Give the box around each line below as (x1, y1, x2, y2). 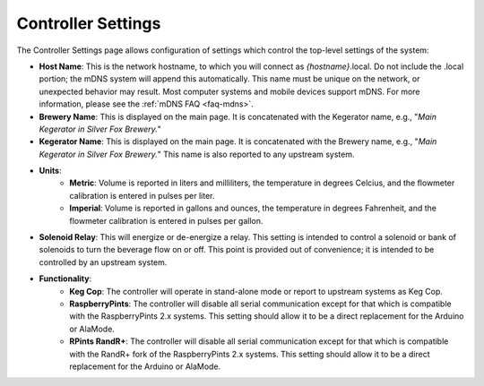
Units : (39, 166, 62, 176)
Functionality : (39, 273, 92, 284)
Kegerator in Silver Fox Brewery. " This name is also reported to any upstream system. (39, 149, 355, 159)
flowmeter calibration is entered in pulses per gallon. (69, 215, 264, 226)
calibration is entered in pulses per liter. (69, 190, 215, 201)
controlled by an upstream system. (39, 256, 168, 268)
